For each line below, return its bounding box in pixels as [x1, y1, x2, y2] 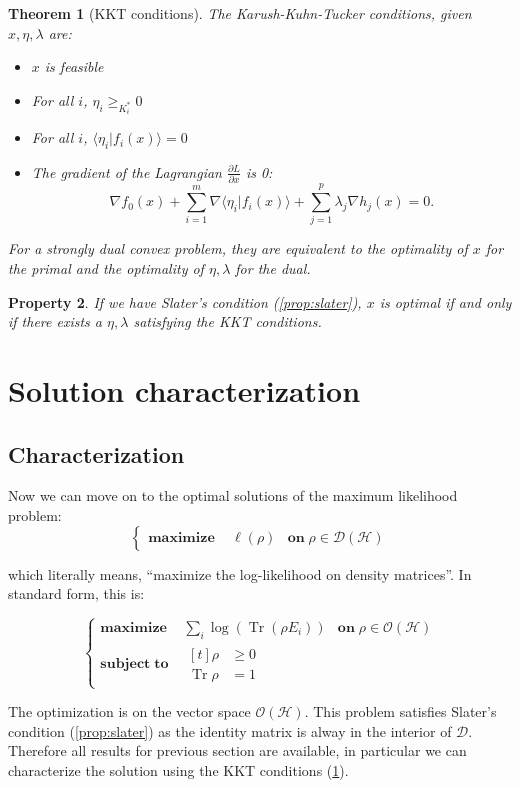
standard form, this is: [8, 583, 145, 604]
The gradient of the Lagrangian [31, 161, 222, 182]
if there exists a [8, 311, 102, 332]
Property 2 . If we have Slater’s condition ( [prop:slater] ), [8, 291, 362, 312]
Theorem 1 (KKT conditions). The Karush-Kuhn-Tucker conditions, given [8, 3, 472, 23]
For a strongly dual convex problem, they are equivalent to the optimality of [8, 238, 468, 259]
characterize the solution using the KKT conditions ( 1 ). [8, 759, 349, 780]
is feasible [44, 56, 104, 77]
